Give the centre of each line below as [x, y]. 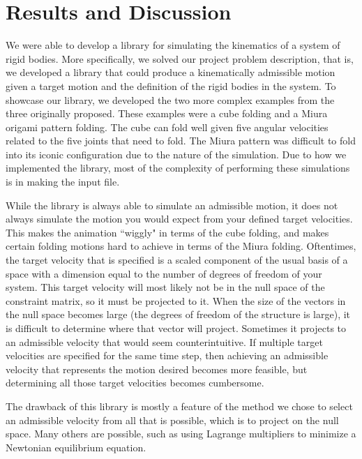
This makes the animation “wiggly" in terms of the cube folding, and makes [167, 232]
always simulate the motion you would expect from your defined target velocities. [179, 219]
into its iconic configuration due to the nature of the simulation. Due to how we [176, 154]
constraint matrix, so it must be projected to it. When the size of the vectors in [176, 300]
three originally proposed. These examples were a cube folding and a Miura [167, 113]
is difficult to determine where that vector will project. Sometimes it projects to [176, 328]
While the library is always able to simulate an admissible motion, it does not [172, 205]
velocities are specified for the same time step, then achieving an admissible [167, 355]
